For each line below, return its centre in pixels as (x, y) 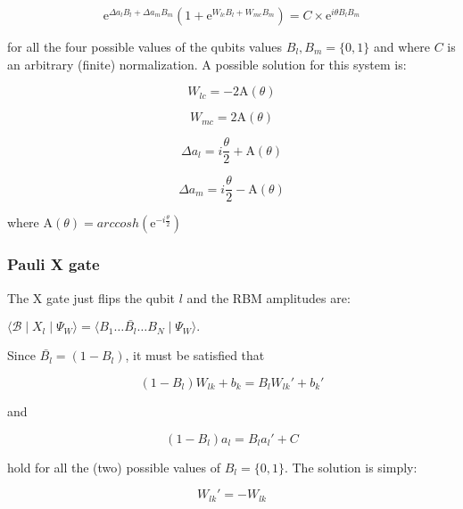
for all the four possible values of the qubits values (145, 46)
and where (401, 46)
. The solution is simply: (351, 467)
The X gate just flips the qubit (91, 297)
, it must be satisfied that (195, 355)
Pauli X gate (54, 264)
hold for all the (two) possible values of (114, 467)
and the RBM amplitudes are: (269, 297)
